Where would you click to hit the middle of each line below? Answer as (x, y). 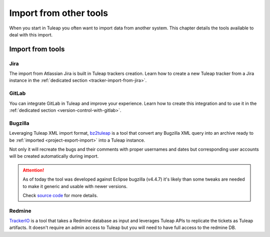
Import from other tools (59, 13)
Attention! (33, 170)
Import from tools (37, 49)
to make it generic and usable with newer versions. (75, 186)
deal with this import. (31, 34)
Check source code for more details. (60, 195)
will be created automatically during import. (54, 156)
